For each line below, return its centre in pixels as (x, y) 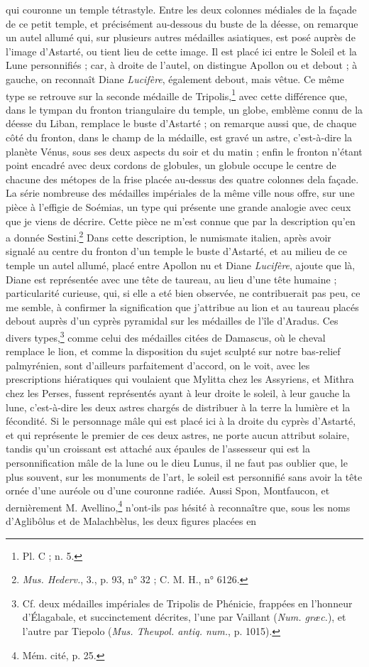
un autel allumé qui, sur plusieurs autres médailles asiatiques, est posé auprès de (181, 37)
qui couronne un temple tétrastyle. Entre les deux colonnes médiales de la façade (181, 9)
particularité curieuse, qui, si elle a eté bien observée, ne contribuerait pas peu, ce (183, 293)
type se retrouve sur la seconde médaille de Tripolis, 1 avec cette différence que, (177, 94)
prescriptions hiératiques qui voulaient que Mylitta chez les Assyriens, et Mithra (180, 379)
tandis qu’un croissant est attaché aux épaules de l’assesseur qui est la (158, 449)
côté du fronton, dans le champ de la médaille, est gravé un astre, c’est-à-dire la (179, 137)
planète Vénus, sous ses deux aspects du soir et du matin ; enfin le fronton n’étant (184, 151)
